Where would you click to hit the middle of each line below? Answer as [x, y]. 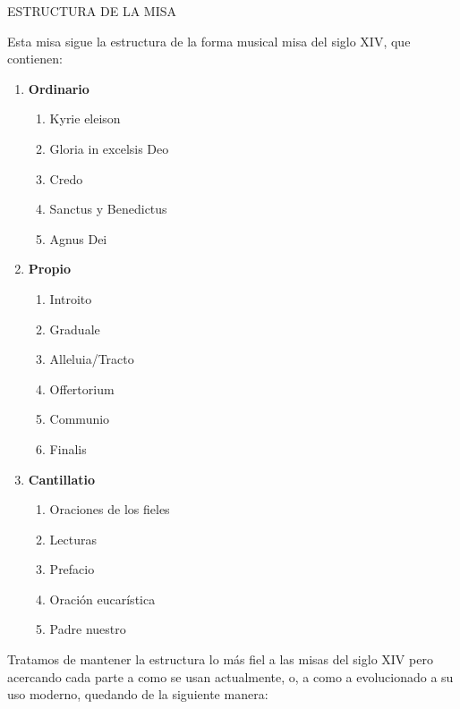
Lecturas [73, 539]
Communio [80, 419]
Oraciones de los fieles [110, 509]
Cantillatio [62, 479]
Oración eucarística [102, 599]
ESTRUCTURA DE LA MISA [92, 11]
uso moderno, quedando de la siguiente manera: [138, 694]
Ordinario [59, 88]
